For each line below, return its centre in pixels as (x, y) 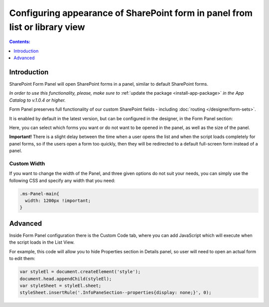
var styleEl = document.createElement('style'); (80, 272)
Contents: (20, 42)
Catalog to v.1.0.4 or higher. (37, 100)
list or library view (47, 27)
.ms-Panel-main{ (40, 194)
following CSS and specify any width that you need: (62, 180)
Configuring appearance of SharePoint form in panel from (131, 13)
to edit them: (22, 259)
